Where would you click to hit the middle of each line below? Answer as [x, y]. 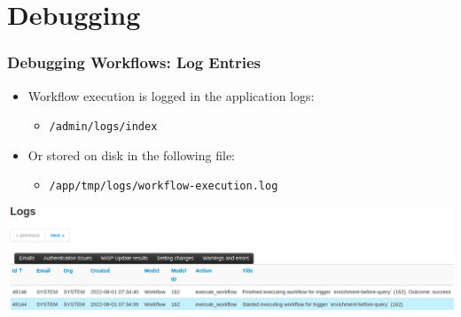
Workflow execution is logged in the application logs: [171, 95]
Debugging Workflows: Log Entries [134, 62]
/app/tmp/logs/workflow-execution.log [164, 186]
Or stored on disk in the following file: [131, 155]
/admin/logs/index [103, 127]
